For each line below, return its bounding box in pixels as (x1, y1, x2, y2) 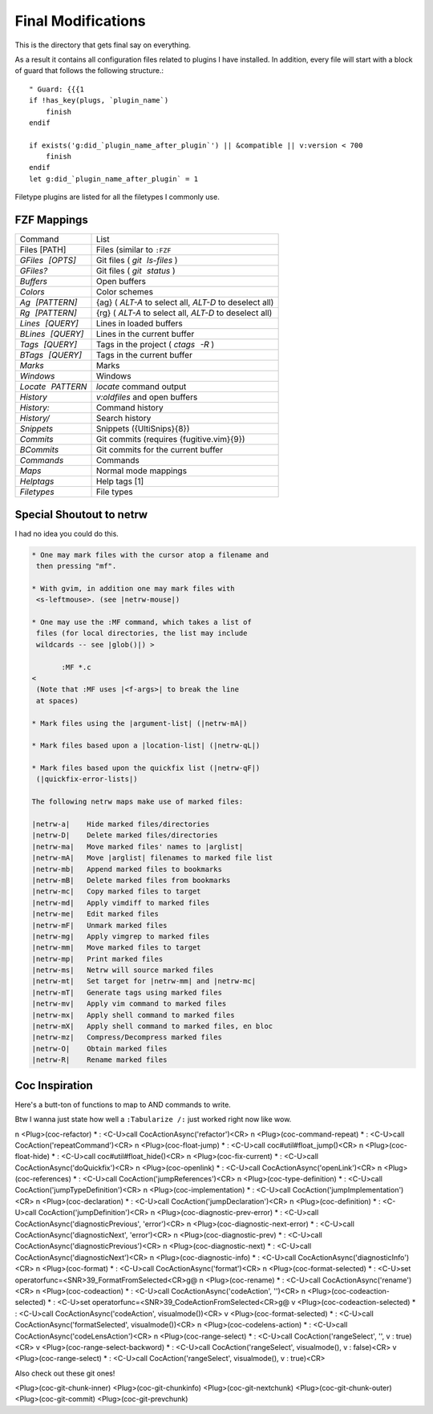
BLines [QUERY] (19, 329, 84, 340)
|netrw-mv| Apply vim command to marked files (31, 999, 227, 1008)
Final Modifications (14, 12, 146, 30)
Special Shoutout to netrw (14, 508, 148, 521)
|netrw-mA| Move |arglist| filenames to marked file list (31, 853, 273, 862)
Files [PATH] (19, 245, 67, 256)
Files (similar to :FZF (95, 245, 172, 256)
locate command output (95, 381, 187, 392)
